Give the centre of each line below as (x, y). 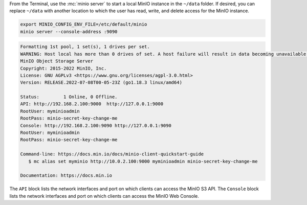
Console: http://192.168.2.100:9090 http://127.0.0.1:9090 (96, 126)
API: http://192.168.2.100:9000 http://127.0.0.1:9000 (92, 104)
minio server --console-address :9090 (69, 31)
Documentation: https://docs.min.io (66, 176)
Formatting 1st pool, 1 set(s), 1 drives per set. (85, 47)
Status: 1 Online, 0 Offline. (69, 97)
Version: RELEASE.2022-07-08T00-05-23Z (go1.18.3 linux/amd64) (101, 83)
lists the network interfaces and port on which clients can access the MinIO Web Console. (104, 196)
